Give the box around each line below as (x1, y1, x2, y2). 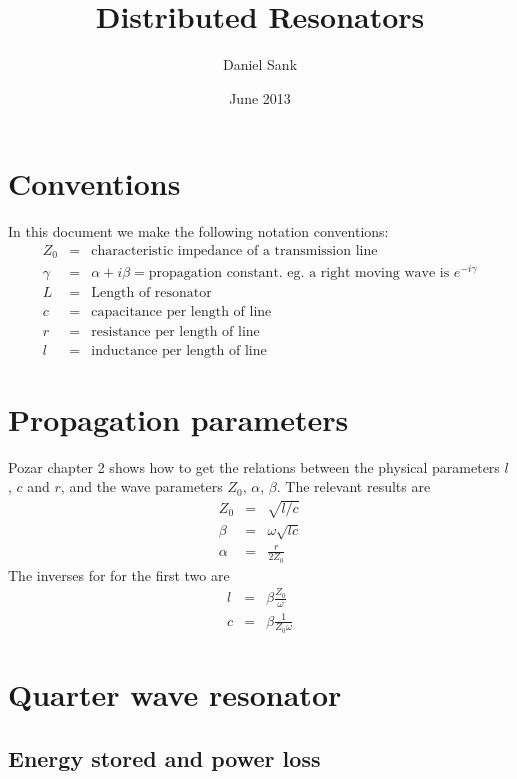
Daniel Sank (222, 54, 298, 75)
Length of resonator (91, 286, 212, 301)
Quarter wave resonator (8, 673, 342, 714)
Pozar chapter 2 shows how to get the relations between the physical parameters (8, 456, 500, 477)
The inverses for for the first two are (8, 564, 230, 585)
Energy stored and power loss (8, 742, 321, 773)
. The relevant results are (276, 476, 431, 497)
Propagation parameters (8, 398, 349, 439)
